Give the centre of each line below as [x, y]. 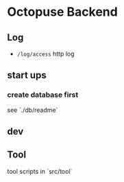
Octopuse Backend [62, 12]
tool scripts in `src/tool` [40, 171]
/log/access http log [46, 54]
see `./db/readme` [33, 110]
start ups [27, 75]
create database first [43, 95]
